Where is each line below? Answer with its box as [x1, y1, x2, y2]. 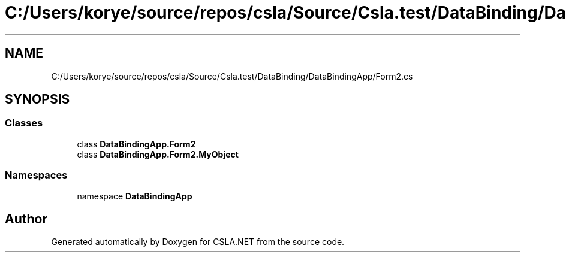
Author [5, 211, 47, 226]
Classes [5, 117, 43, 129]
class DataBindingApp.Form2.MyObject [77, 149, 239, 159]
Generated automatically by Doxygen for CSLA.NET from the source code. [51, 237, 345, 247]
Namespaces [5, 169, 68, 182]
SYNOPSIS [5, 92, 70, 107]
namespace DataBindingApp [77, 191, 192, 201]
